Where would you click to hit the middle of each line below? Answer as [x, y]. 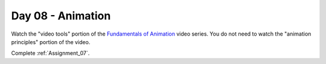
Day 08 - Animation [61, 16]
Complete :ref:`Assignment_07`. [50, 53]
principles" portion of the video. [51, 42]
